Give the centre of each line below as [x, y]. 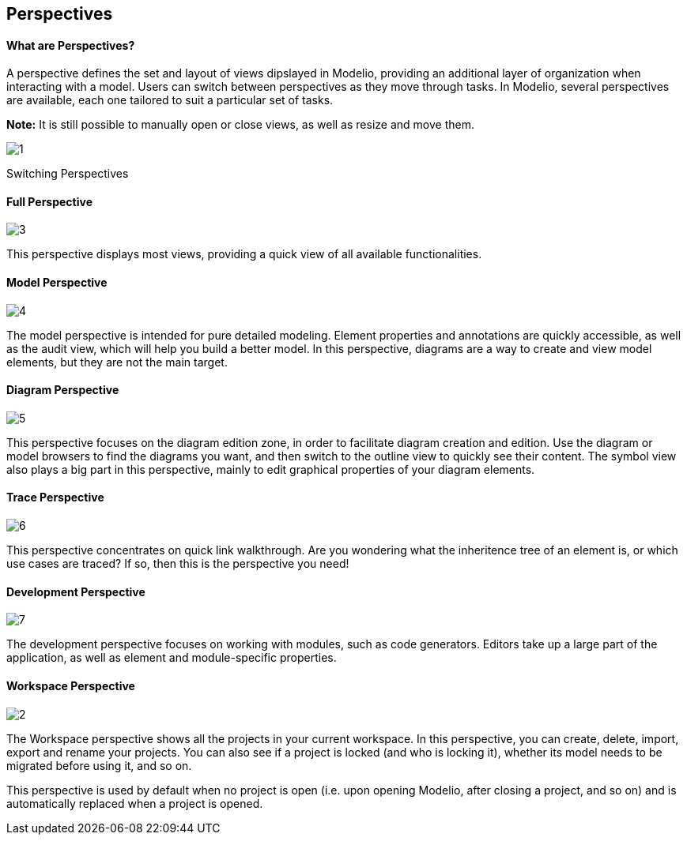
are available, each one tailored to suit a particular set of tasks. [170, 100]
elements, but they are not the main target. [117, 362]
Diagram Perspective [63, 390]
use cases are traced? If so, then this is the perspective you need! [178, 564]
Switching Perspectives [68, 174]
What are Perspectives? [71, 45]
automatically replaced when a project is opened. [135, 803]
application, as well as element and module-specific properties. [172, 658]
